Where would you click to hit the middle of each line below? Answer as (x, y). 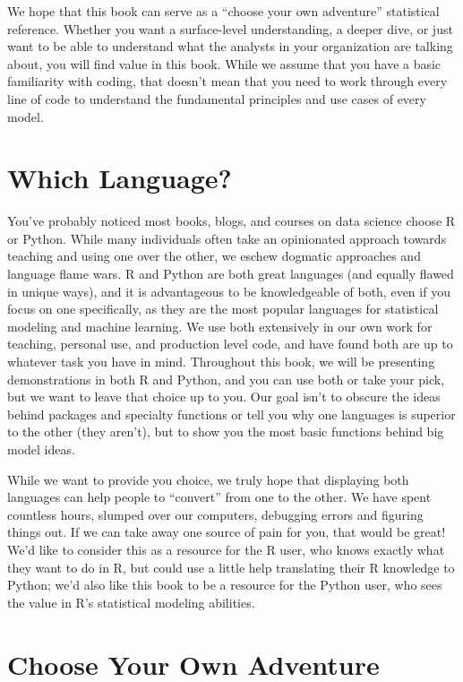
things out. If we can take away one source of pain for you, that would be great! (227, 532)
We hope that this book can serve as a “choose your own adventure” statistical (223, 11)
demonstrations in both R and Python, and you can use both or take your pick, (226, 379)
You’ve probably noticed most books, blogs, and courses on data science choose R (231, 221)
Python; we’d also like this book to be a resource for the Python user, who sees (225, 585)
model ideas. (41, 449)
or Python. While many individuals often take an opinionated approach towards (227, 238)
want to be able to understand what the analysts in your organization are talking (230, 46)
